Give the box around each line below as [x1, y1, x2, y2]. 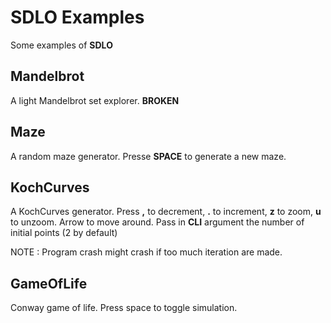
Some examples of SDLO [10, 39, 113, 51]
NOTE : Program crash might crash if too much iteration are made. [10, 246, 283, 258]
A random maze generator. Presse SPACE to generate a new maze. [10, 150, 287, 162]
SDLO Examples [10, 6, 145, 29]
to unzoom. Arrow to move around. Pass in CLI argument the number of [10, 216, 305, 228]
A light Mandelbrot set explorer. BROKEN [10, 94, 180, 106]
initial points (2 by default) [10, 227, 118, 239]
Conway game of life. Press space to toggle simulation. [10, 302, 238, 314]
